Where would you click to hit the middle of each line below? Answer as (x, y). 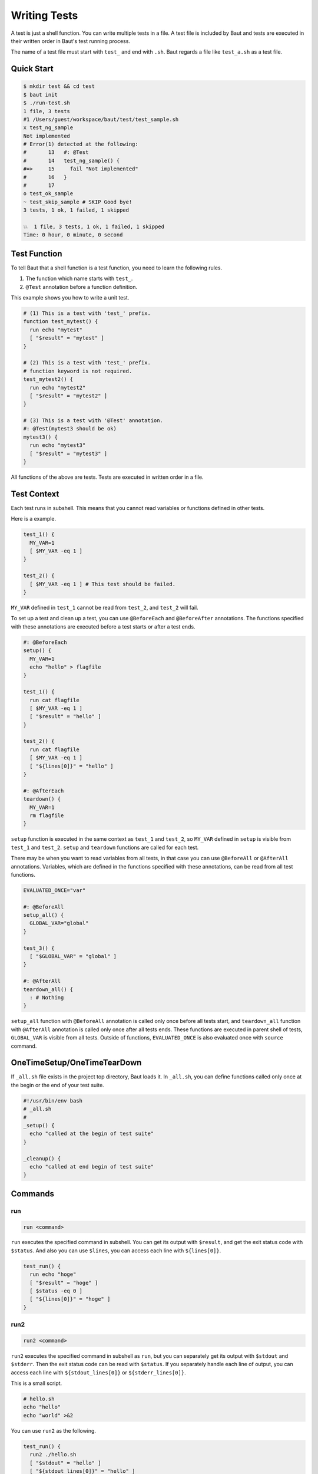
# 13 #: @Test (56, 152)
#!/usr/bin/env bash (53, 1100)
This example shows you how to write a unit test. (70, 298)
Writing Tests (44, 15)
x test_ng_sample (48, 128)
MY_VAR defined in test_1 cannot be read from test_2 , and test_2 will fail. (105, 608)
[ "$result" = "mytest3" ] (69, 453)
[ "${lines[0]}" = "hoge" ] (70, 1299)
